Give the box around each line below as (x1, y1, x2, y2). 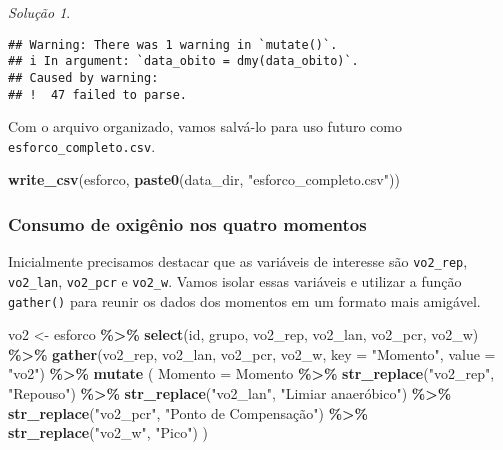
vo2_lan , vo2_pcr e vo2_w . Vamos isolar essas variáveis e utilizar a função (8, 270, 462, 291)
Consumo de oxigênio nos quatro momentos (8, 211, 367, 236)
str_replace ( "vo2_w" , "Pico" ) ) (8, 422, 208, 443)
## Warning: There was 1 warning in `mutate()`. (8, 37, 338, 52)
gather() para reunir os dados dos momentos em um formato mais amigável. (8, 290, 481, 311)
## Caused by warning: (8, 70, 159, 85)
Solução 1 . (8, 2, 71, 22)
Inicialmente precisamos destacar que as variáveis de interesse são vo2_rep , (8, 251, 468, 272)
